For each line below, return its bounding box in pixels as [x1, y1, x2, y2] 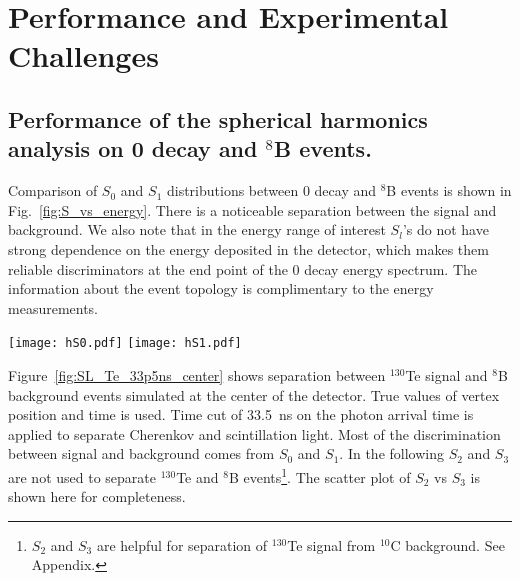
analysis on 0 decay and [8, 133, 258, 164]
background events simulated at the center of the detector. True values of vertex [8, 384, 500, 405]
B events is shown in [386, 180, 512, 201]
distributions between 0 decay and [166, 180, 377, 201]
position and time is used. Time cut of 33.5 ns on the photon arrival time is [8, 404, 474, 425]
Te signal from [287, 534, 376, 555]
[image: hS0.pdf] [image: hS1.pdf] [8, 336, 242, 351]
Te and [176, 466, 219, 487]
